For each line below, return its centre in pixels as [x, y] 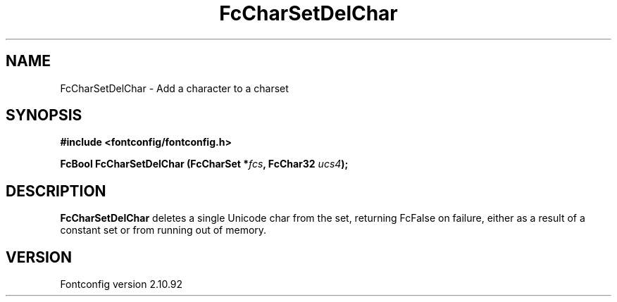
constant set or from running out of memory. [163, 230]
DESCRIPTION [56, 191]
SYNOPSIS [44, 115]
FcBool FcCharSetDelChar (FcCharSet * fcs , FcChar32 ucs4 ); [204, 164]
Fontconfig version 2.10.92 [121, 284]
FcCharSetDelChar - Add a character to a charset [174, 88]
